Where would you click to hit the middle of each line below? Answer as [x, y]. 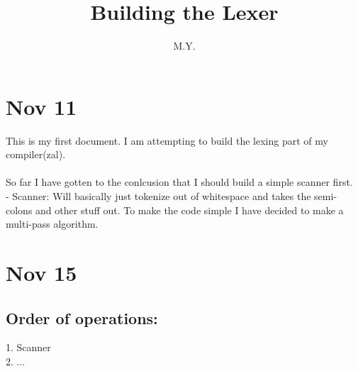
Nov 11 [41, 106]
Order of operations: [82, 317]
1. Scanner [28, 347]
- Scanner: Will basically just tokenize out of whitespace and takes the [158, 196]
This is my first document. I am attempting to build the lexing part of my [167, 140]
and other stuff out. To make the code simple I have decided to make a [190, 210]
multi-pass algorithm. [52, 224]
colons [19, 210]
